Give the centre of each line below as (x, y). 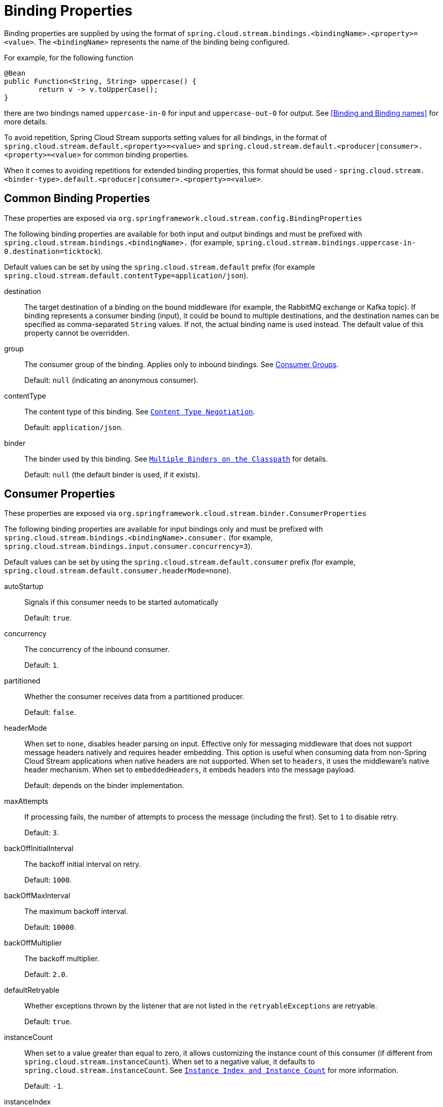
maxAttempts (26, 801)
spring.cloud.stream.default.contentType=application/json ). (126, 275)
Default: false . (50, 712)
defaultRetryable (32, 990)
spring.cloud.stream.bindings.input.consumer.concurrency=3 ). (128, 546)
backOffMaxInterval (37, 896)
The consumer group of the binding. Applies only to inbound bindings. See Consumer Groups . (182, 364)
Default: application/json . (74, 427)
